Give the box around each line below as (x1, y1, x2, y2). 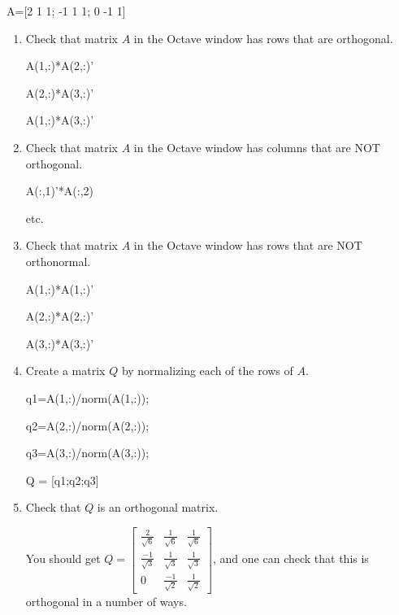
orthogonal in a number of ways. (25, 592, 187, 609)
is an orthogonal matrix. (97, 499, 219, 516)
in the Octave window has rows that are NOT (133, 237, 362, 254)
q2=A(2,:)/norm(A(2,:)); (25, 417, 150, 434)
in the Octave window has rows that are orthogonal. (133, 29, 393, 46)
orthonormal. (25, 252, 91, 269)
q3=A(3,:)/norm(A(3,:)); (25, 444, 150, 461)
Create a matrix (25, 362, 106, 379)
